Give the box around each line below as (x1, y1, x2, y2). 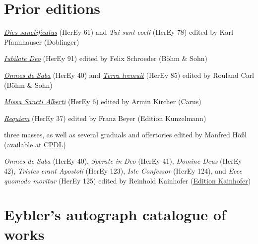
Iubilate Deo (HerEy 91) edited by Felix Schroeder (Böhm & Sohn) (4, 53, 207, 63)
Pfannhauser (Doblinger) (4, 36, 79, 47)
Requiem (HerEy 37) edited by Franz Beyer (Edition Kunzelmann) (4, 113, 206, 123)
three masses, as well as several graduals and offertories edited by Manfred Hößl (4, 129, 247, 140)
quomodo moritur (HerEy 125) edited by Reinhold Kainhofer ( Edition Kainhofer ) (4, 175, 251, 185)
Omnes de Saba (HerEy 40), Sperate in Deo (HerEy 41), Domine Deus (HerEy (4, 156, 242, 166)
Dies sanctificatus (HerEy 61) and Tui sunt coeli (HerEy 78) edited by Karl (4, 27, 233, 37)
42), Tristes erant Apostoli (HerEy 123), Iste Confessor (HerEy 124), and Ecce (4, 166, 242, 176)
